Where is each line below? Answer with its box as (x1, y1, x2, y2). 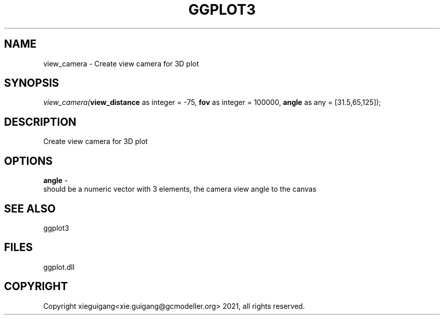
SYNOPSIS (4, 77, 59, 90)
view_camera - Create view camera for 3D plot (43, 59, 199, 68)
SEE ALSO (4, 202, 56, 215)
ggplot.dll (43, 262, 75, 271)
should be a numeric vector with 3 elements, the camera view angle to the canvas (43, 185, 317, 194)
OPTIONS (4, 154, 53, 167)
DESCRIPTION (4, 115, 77, 128)
